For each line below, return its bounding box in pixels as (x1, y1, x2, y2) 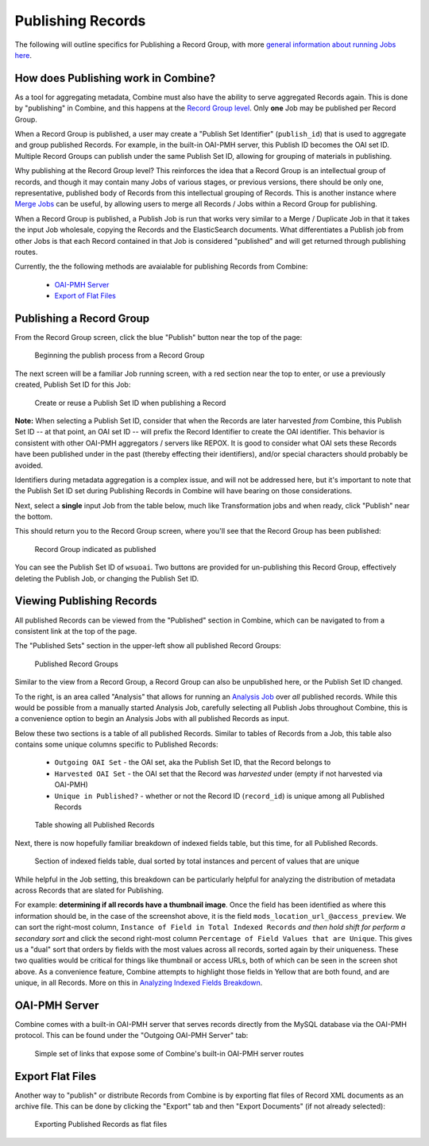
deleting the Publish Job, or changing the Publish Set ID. (14, 573, 199, 583)
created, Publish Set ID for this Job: (14, 380, 131, 389)
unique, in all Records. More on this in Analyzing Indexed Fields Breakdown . (14, 978, 263, 988)
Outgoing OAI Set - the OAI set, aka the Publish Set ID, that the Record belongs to (54, 758, 331, 767)
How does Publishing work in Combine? (14, 71, 216, 85)
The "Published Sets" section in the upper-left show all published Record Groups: (14, 641, 281, 650)
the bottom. (14, 512, 53, 522)
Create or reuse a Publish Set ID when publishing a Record (34, 398, 226, 407)
